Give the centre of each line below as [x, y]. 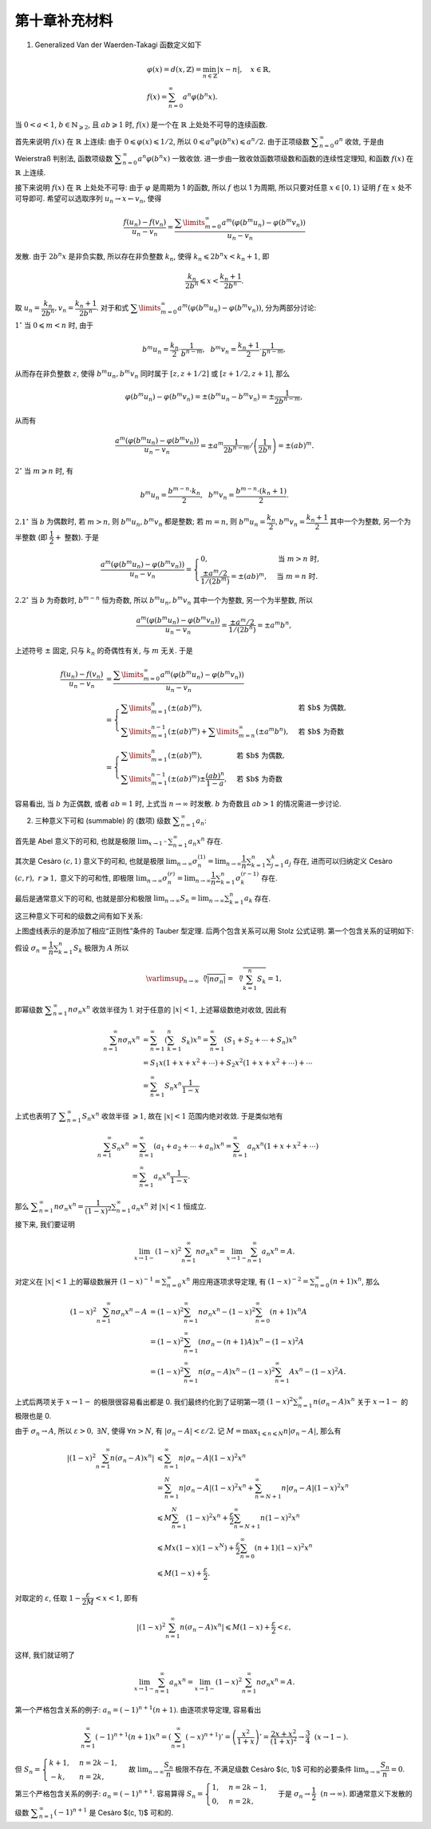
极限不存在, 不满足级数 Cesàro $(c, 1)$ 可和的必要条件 [263, 1769]
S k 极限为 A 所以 [101, 948]
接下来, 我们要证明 [45, 1224]
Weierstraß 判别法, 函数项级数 [64, 158]
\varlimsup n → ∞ [172, 980]
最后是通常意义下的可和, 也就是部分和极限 [83, 898]
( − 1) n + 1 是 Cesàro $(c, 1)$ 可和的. [113, 1812]
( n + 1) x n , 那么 [355, 1281]
